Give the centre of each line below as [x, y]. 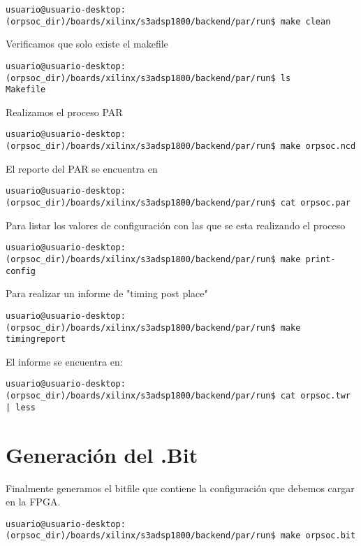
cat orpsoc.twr [315, 396]
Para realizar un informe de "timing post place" [107, 293]
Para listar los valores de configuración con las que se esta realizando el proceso [176, 225]
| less [21, 407]
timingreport [36, 339]
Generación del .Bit [102, 454]
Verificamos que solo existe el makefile [87, 44]
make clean [305, 21]
